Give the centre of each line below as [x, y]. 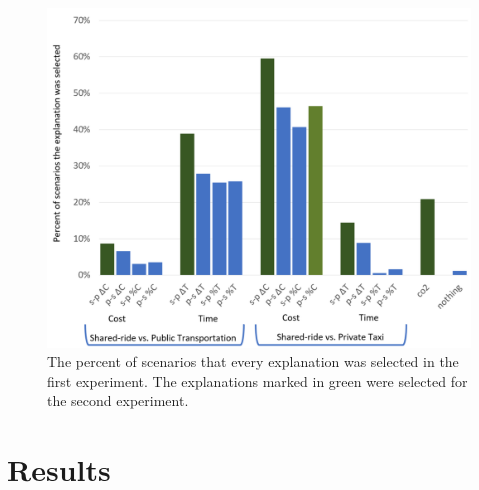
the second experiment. [118, 400]
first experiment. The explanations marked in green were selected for [257, 380]
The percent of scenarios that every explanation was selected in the [253, 361]
